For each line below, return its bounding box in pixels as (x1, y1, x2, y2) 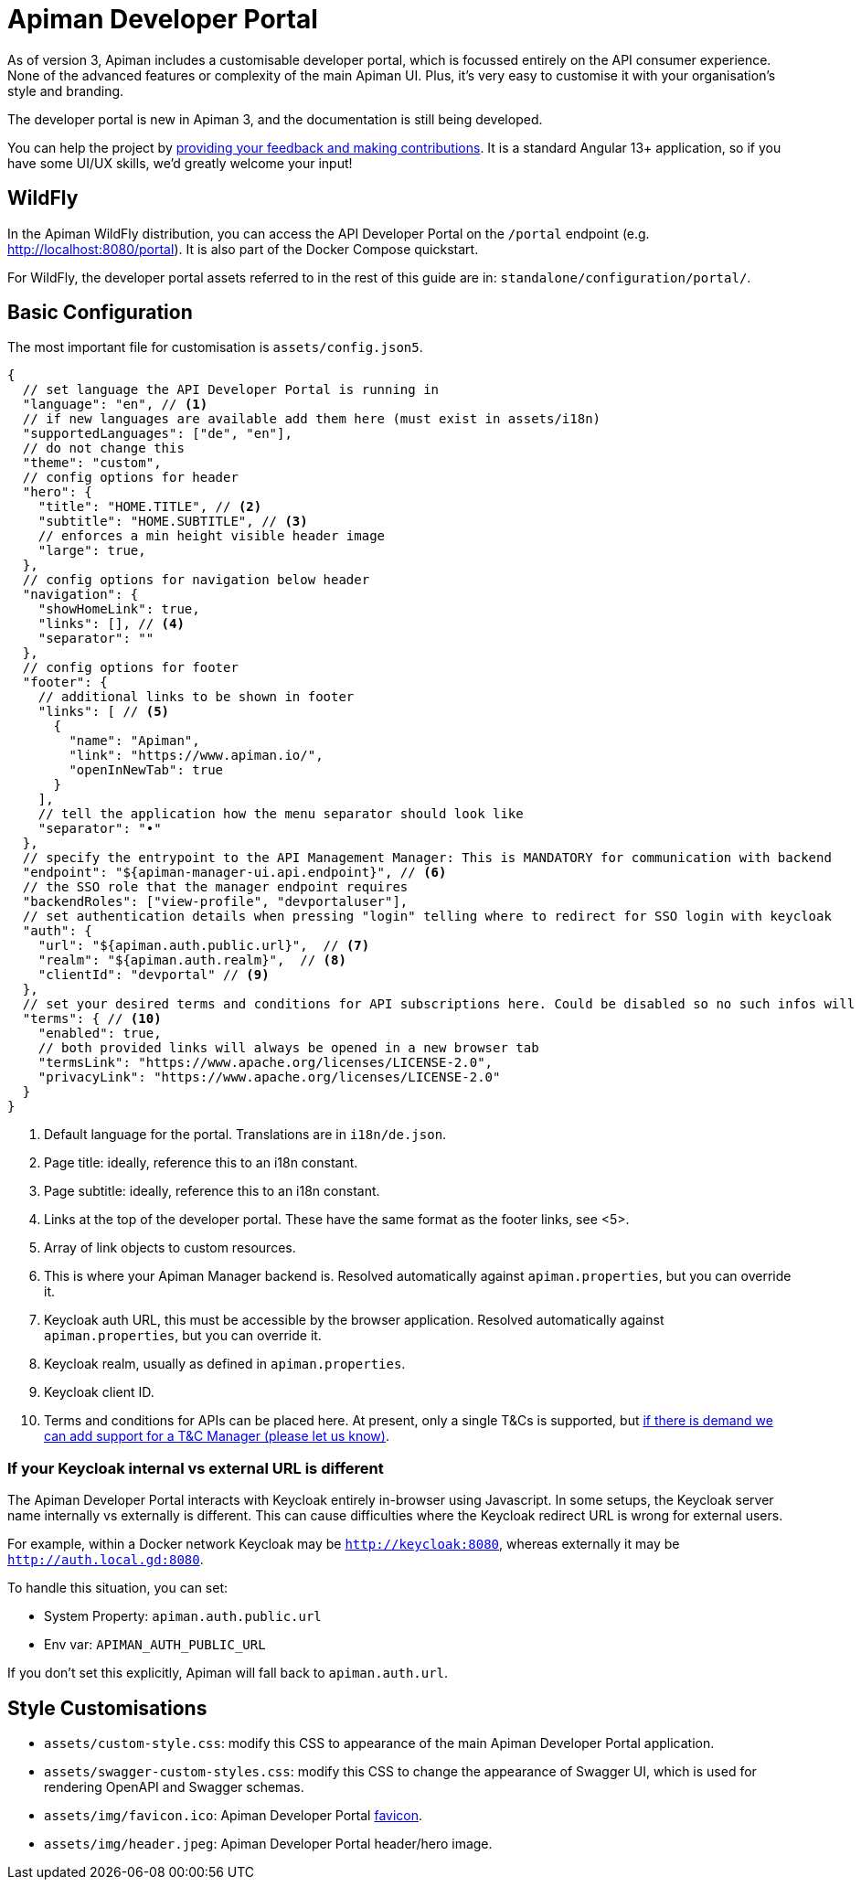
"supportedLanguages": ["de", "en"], (22, 426, 292, 442)
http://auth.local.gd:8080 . (7, 1551, 204, 1568)
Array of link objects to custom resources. (44, 1240, 296, 1256)
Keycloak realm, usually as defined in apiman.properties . (44, 1356, 406, 1372)
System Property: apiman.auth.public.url (44, 1608, 322, 1625)
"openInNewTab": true (69, 762, 224, 778)
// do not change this (22, 441, 185, 456)
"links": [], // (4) (37, 616, 185, 632)
